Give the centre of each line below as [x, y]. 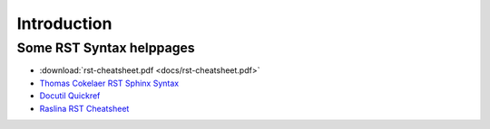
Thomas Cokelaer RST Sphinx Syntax [109, 83]
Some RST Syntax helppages [106, 48]
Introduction [64, 23]
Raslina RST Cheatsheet [84, 108]
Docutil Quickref [70, 96]
